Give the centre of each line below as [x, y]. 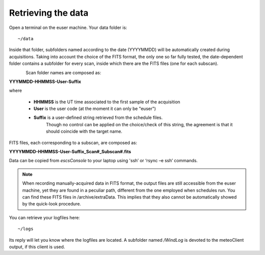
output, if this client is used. [37, 247]
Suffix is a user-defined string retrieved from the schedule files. [98, 117]
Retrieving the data [49, 13]
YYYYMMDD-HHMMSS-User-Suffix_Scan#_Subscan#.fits [70, 152]
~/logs [26, 229]
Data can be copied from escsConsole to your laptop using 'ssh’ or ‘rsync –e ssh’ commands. [104, 161]
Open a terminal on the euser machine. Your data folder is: [68, 28]
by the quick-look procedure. [52, 204]
